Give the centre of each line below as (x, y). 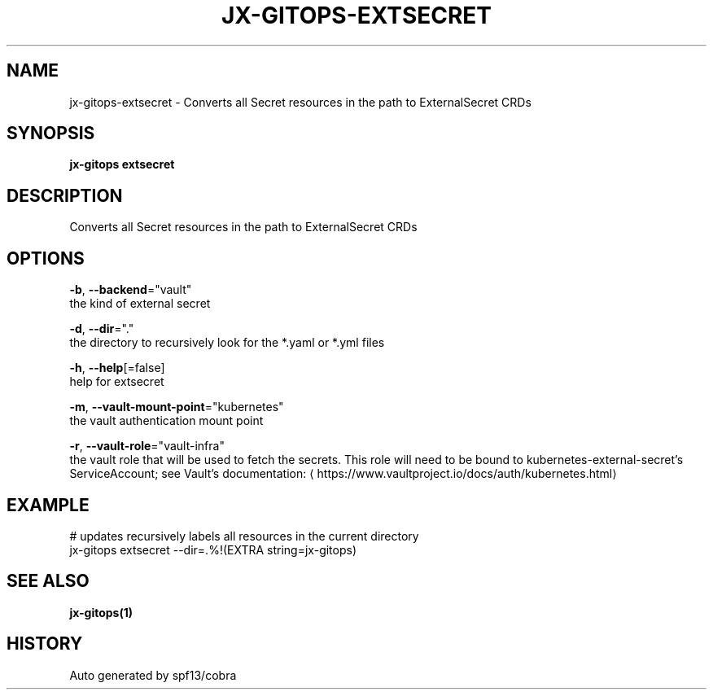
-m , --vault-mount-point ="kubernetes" (177, 407)
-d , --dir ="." (102, 329)
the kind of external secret (140, 304)
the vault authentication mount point (166, 421)
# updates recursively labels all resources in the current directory (244, 536)
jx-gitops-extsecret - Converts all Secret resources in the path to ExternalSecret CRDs (300, 102)
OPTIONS (46, 258)
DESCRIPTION (65, 195)
